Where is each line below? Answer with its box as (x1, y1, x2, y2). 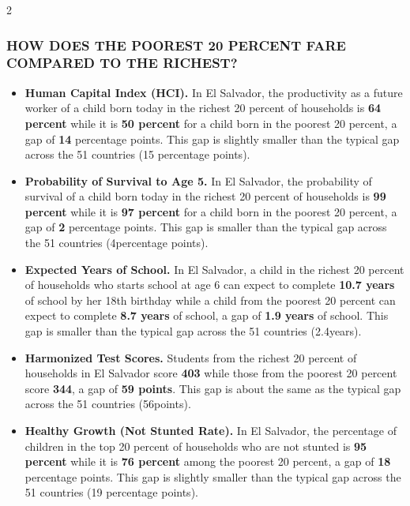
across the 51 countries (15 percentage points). (24, 146, 250, 163)
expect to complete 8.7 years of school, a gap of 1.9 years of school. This (24, 307, 389, 324)
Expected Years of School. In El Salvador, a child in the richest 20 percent (24, 260, 404, 277)
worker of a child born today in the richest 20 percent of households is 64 (24, 99, 382, 116)
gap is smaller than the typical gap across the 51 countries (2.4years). (24, 323, 362, 339)
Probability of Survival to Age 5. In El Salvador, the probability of (24, 172, 372, 189)
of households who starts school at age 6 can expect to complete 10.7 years (24, 276, 395, 293)
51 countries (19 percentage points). (24, 484, 198, 500)
